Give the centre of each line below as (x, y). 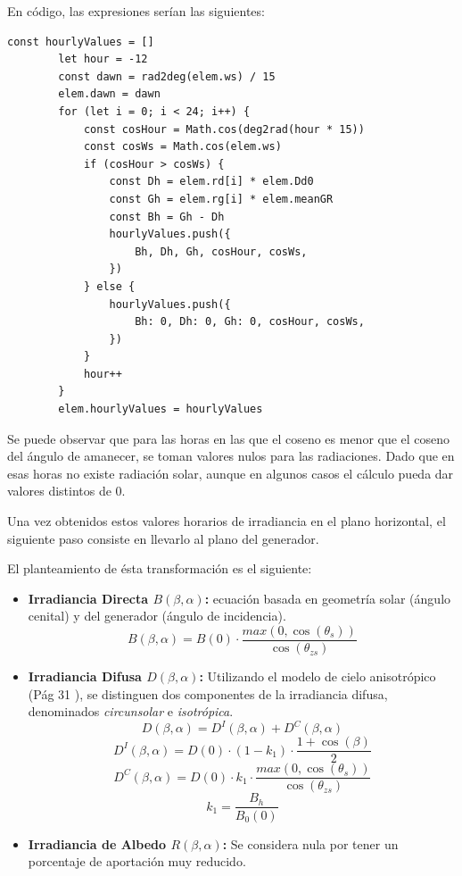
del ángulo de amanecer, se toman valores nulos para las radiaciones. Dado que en (231, 456)
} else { (109, 286)
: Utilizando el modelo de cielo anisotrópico (318, 676)
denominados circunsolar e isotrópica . (131, 711)
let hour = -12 (103, 59)
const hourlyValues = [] (81, 42)
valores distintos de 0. (66, 491)
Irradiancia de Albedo (97, 843)
